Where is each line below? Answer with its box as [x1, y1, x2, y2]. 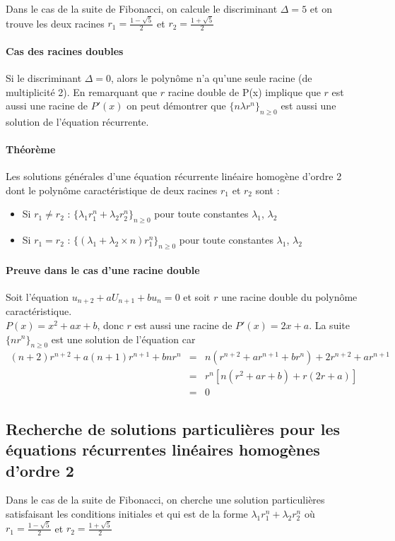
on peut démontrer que [126, 98, 226, 113]
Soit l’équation [6, 289, 69, 304]
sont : [255, 182, 280, 197]
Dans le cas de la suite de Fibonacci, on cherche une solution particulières [6, 492, 325, 507]
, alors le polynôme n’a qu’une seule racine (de [111, 70, 312, 85]
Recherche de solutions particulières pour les [6, 417, 340, 439]
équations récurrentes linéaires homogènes [6, 439, 320, 460]
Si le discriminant [6, 70, 82, 85]
